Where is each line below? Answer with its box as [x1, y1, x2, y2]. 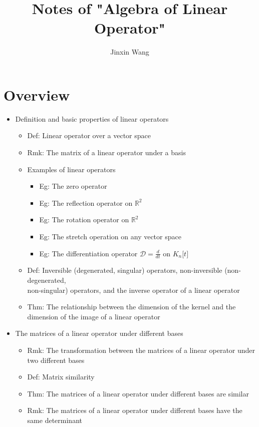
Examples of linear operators [27, 164, 116, 174]
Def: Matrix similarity [27, 371, 95, 382]
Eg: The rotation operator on [39, 214, 129, 225]
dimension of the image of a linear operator [27, 311, 160, 321]
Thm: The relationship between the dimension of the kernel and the [27, 301, 236, 312]
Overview [4, 84, 70, 105]
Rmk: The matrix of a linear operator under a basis [27, 147, 186, 158]
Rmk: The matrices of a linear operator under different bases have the [27, 405, 242, 415]
